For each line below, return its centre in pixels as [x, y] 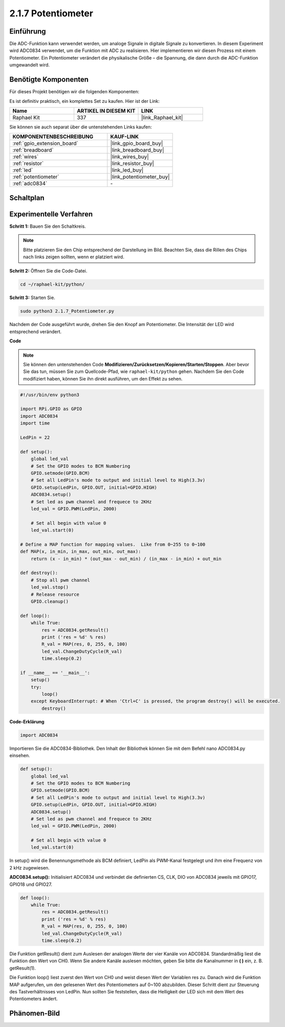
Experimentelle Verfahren [51, 214]
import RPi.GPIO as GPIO [51, 409]
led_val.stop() [50, 587]
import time [35, 423]
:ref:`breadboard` [33, 150]
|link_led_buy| [127, 170]
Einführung [27, 31]
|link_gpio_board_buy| [137, 144]
